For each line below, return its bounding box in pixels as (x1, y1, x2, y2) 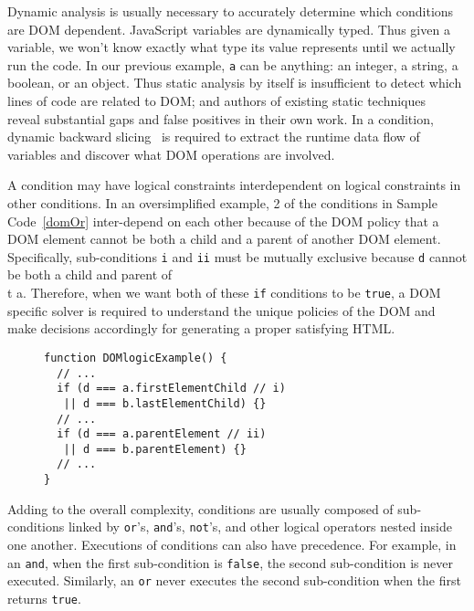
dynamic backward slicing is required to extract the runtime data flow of (7, 127, 420, 146)
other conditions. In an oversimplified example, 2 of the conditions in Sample (7, 194, 437, 212)
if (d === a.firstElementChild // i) (57, 382, 286, 395)
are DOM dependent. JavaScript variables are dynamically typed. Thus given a (7, 19, 450, 38)
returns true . (7, 588, 81, 607)
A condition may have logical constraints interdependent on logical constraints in (7, 175, 461, 195)
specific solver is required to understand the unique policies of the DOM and (7, 300, 436, 320)
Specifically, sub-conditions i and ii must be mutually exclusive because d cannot (7, 247, 468, 266)
